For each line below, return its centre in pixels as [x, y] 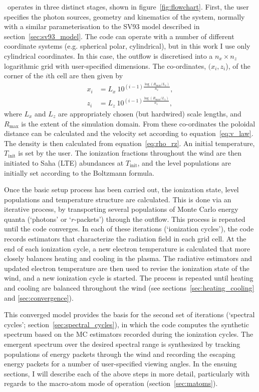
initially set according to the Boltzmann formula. [79, 172]
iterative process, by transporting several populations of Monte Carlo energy [121, 209]
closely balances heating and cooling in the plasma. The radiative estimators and [128, 258]
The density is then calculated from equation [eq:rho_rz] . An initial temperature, [129, 143]
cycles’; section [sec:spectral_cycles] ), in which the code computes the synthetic [126, 324]
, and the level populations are [184, 162]
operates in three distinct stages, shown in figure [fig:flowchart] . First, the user [128, 7]
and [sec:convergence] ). [39, 297]
